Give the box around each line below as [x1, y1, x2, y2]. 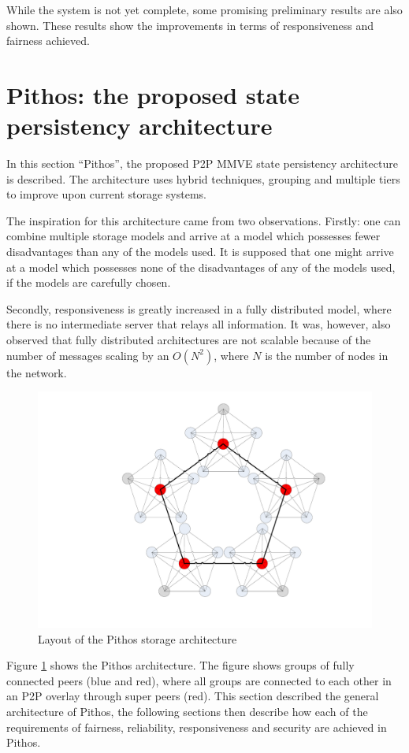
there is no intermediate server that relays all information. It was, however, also [6, 316, 391, 332]
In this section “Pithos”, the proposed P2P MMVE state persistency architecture [6, 155, 398, 172]
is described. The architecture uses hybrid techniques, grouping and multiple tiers [6, 170, 400, 187]
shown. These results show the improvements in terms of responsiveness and [6, 17, 374, 33]
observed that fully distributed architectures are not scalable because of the [6, 332, 371, 348]
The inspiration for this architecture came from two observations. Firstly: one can [6, 212, 401, 228]
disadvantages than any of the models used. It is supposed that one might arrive [6, 243, 394, 260]
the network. [6, 364, 67, 380]
